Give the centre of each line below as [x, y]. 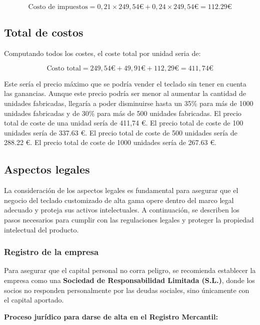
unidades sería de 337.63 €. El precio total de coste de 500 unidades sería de [121, 132]
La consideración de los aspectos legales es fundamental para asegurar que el [121, 190]
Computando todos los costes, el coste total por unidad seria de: [102, 53]
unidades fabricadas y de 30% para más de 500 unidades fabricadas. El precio [123, 113]
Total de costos [44, 32]
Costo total [64, 68]
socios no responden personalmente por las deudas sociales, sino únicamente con [127, 290]
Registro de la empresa [51, 252]
